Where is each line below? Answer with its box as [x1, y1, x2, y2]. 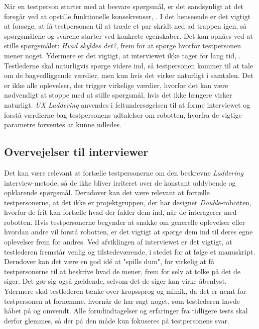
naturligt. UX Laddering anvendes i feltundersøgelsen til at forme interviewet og [4, 99, 250, 110]
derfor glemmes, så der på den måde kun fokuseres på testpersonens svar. [4, 315, 229, 325]
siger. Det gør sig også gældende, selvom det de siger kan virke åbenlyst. [4, 276, 227, 286]
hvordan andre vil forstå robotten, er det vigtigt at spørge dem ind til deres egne [4, 226, 253, 237]
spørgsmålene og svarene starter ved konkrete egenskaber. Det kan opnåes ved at [4, 30, 253, 41]
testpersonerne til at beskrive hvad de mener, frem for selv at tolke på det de [4, 266, 241, 276]
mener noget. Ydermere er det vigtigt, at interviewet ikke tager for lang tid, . [4, 50, 241, 60]
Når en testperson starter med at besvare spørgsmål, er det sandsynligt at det [4, 1, 243, 11]
